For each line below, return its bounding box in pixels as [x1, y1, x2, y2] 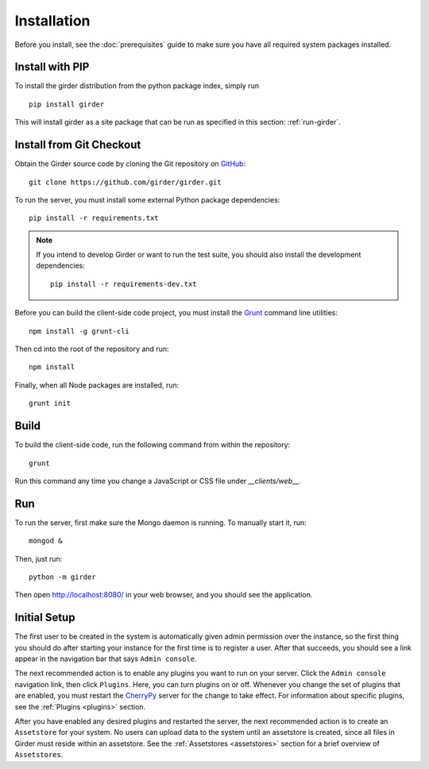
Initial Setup [14, 611, 75, 624]
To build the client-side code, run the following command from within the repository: [14, 440, 291, 450]
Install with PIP [14, 60, 90, 74]
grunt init [29, 399, 71, 408]
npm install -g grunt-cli [29, 327, 130, 335]
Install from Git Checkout [14, 138, 141, 152]
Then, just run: [14, 554, 63, 563]
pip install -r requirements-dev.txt [50, 279, 198, 288]
